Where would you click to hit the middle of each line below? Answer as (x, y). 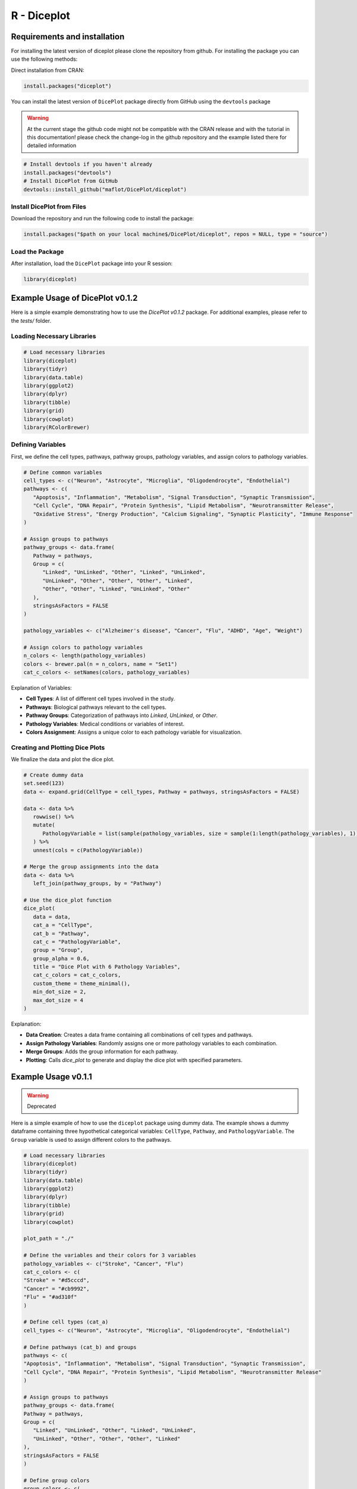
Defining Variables (38, 445)
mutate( (44, 825)
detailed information (52, 145)
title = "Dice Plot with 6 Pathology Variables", (107, 967)
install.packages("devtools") (68, 172)
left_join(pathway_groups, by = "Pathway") (97, 884)
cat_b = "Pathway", (61, 933)
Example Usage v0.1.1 (51, 1077)
